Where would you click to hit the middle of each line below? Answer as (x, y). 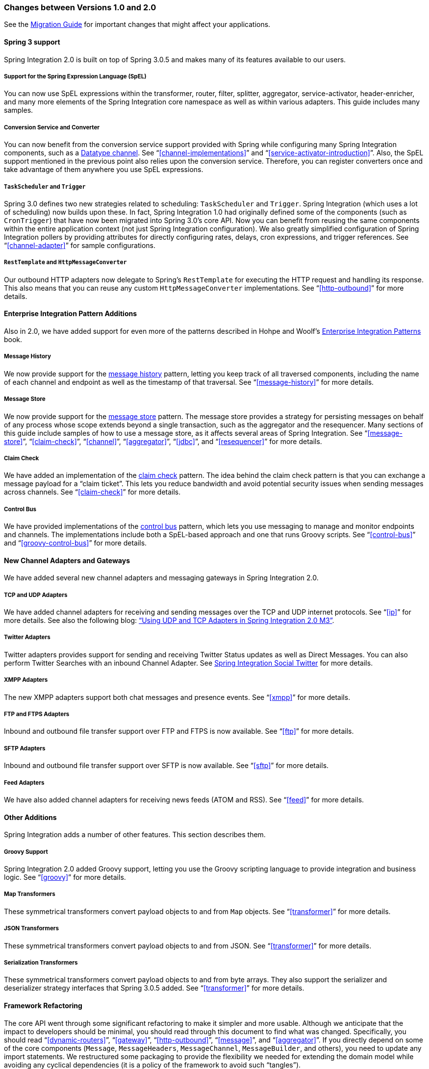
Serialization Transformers (41, 962)
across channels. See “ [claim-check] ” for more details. (92, 492)
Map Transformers (30, 894)
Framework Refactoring (43, 1005)
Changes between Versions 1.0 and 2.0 (80, 7)
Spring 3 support (32, 42)
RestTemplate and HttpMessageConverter (65, 262)
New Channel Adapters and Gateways (67, 560)
